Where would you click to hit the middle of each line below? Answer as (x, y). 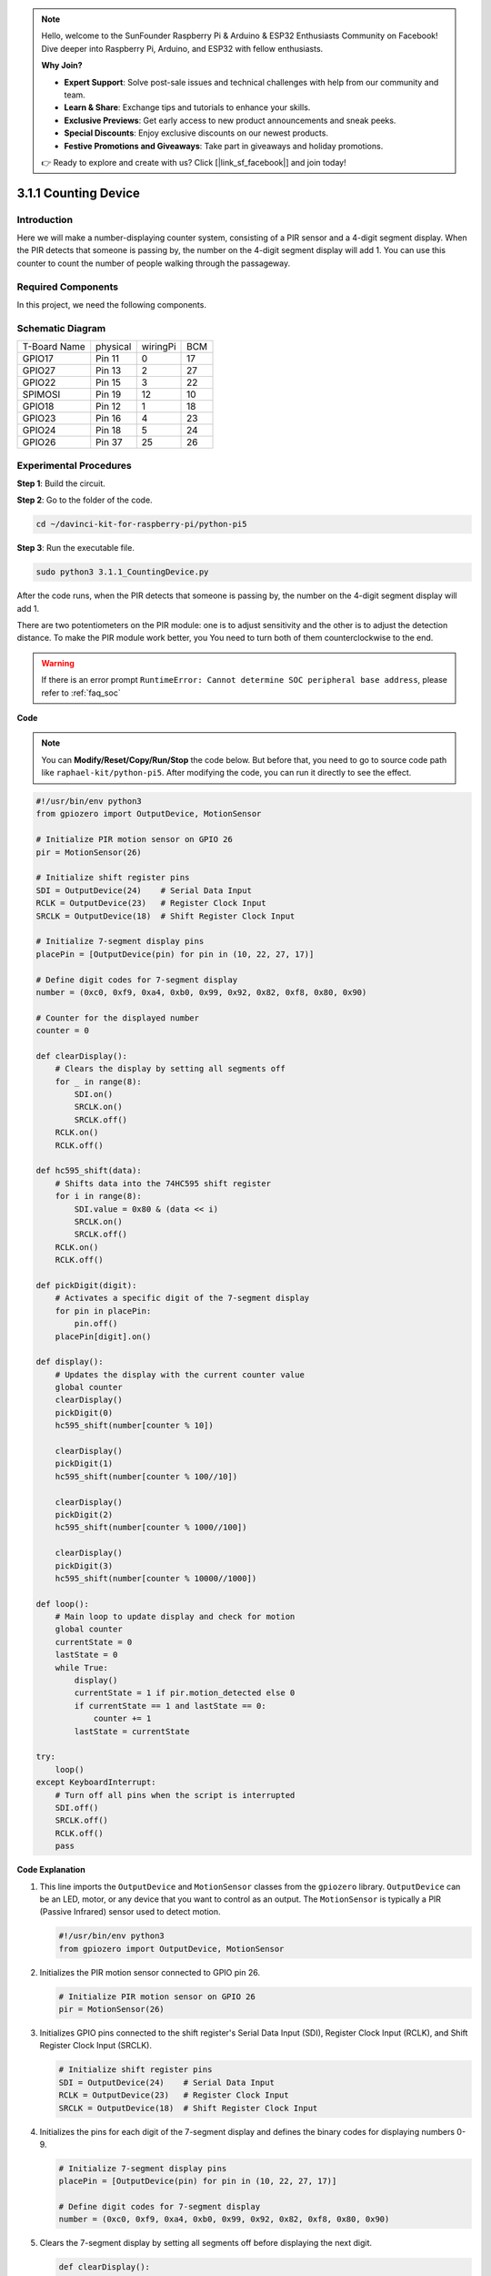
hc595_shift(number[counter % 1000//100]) (151, 1528)
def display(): (70, 1362)
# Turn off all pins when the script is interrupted (175, 1795)
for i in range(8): (99, 1196)
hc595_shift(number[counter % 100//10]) (146, 1476)
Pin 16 (109, 419)
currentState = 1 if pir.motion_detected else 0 (185, 1693)
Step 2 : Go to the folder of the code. (85, 500)
